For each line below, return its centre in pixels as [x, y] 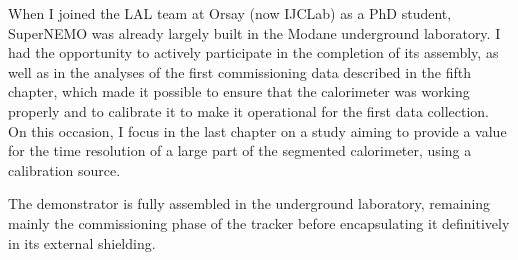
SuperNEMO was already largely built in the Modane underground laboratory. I [254, 32]
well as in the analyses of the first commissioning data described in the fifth [239, 71]
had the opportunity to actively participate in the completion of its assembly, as [253, 52]
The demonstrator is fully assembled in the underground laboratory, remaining [249, 203]
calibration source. [64, 169]
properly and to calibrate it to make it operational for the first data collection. [249, 110]
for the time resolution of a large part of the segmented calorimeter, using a [240, 150]
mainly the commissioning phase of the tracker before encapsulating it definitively [259, 222]
